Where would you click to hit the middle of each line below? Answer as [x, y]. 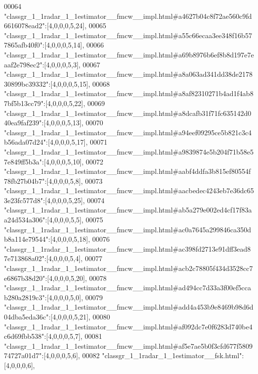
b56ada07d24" [25, 142]
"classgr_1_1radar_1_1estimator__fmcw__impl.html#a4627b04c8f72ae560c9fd [128, 16]
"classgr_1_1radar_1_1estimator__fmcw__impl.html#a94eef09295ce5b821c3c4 [128, 132]
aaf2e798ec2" [23, 64]
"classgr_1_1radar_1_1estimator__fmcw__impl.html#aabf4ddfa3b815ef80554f [128, 171]
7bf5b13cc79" [24, 103]
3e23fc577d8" [24, 200]
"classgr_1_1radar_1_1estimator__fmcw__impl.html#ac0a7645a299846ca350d [128, 229]
